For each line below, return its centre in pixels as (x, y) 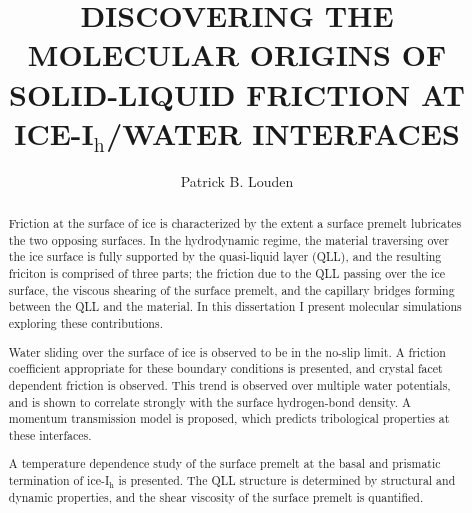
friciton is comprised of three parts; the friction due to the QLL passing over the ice (226, 273)
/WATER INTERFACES (283, 132)
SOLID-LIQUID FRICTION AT (237, 93)
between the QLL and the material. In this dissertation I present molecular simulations (235, 306)
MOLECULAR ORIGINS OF (237, 54)
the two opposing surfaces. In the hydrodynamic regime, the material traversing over (228, 239)
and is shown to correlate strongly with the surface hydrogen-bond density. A (209, 401)
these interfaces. (50, 434)
